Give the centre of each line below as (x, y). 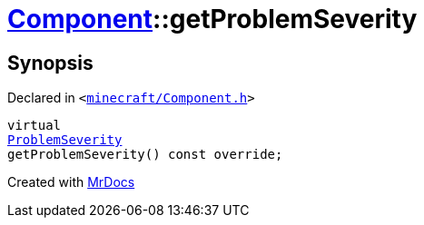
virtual (35, 126)
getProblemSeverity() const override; (145, 155)
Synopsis (50, 63)
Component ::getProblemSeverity (212, 19)
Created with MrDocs (71, 182)
